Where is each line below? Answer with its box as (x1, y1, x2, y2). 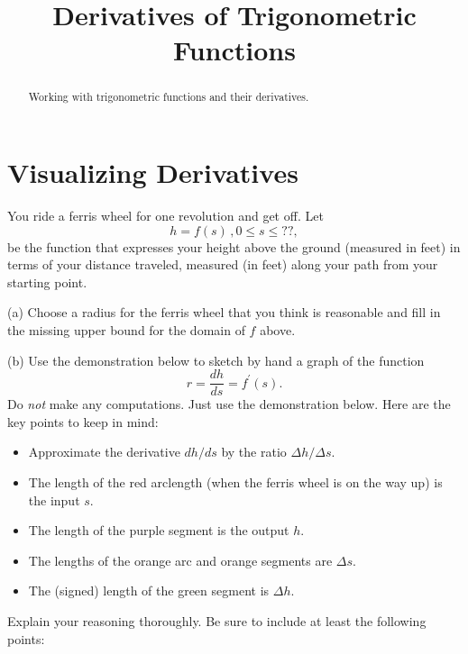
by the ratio (221, 442, 287, 461)
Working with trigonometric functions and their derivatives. (28, 89, 309, 104)
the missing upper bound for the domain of (7, 320, 245, 339)
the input (28, 490, 80, 509)
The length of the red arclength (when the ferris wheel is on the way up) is (28, 472, 443, 491)
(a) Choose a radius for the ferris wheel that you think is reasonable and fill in (7, 303, 441, 322)
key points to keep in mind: (7, 412, 159, 431)
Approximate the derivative (28, 442, 180, 461)
